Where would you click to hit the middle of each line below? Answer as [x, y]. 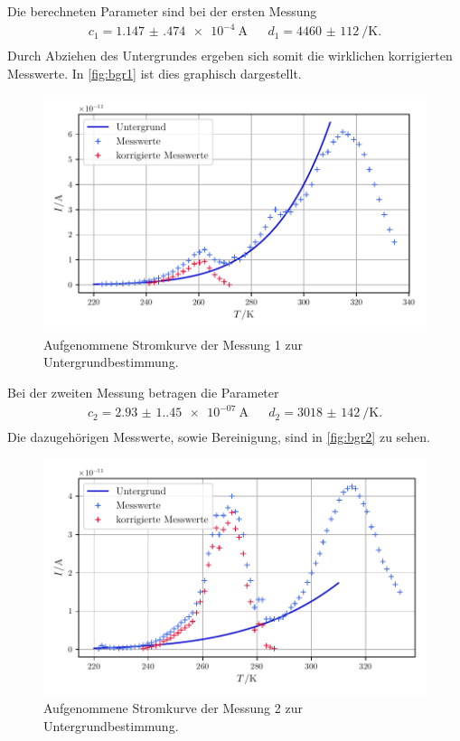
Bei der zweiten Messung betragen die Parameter [143, 392]
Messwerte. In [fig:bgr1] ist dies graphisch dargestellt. [155, 73]
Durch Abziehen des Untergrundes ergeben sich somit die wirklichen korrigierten [230, 56]
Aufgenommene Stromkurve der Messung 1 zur [173, 344]
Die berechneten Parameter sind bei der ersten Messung [162, 11]
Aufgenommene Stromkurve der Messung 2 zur [173, 708]
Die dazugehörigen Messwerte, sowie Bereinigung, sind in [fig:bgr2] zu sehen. [219, 437]
